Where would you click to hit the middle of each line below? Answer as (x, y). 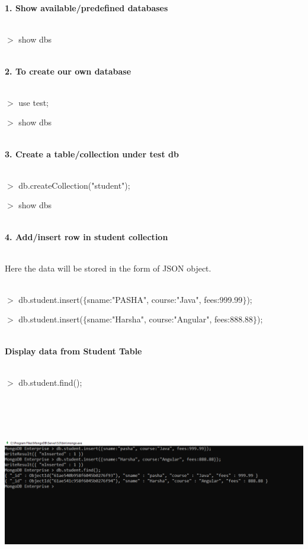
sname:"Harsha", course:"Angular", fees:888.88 (170, 319)
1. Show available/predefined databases (86, 8)
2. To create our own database (68, 71)
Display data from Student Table (73, 351)
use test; (34, 102)
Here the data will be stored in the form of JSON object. (108, 268)
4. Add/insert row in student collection (86, 236)
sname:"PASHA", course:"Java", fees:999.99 (165, 299)
